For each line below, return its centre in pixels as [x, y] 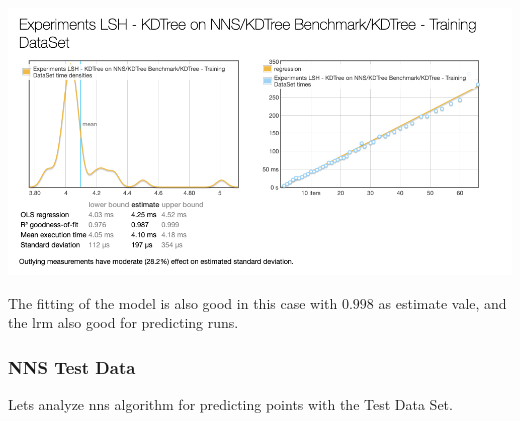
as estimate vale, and [442, 302]
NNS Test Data [72, 366]
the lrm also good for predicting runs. [123, 322]
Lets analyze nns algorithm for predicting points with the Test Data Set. [230, 404]
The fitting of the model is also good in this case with [173, 302]
